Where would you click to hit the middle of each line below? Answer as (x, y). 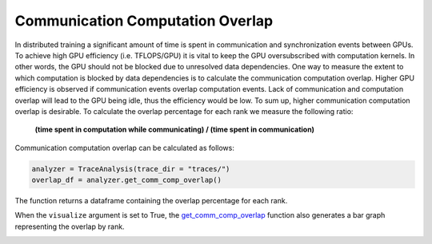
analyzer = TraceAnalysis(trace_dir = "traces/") (131, 169)
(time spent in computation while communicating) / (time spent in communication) (175, 130)
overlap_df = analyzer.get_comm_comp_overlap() (126, 180)
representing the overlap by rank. (70, 226)
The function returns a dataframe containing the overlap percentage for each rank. (151, 201)
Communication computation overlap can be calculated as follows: (125, 148)
